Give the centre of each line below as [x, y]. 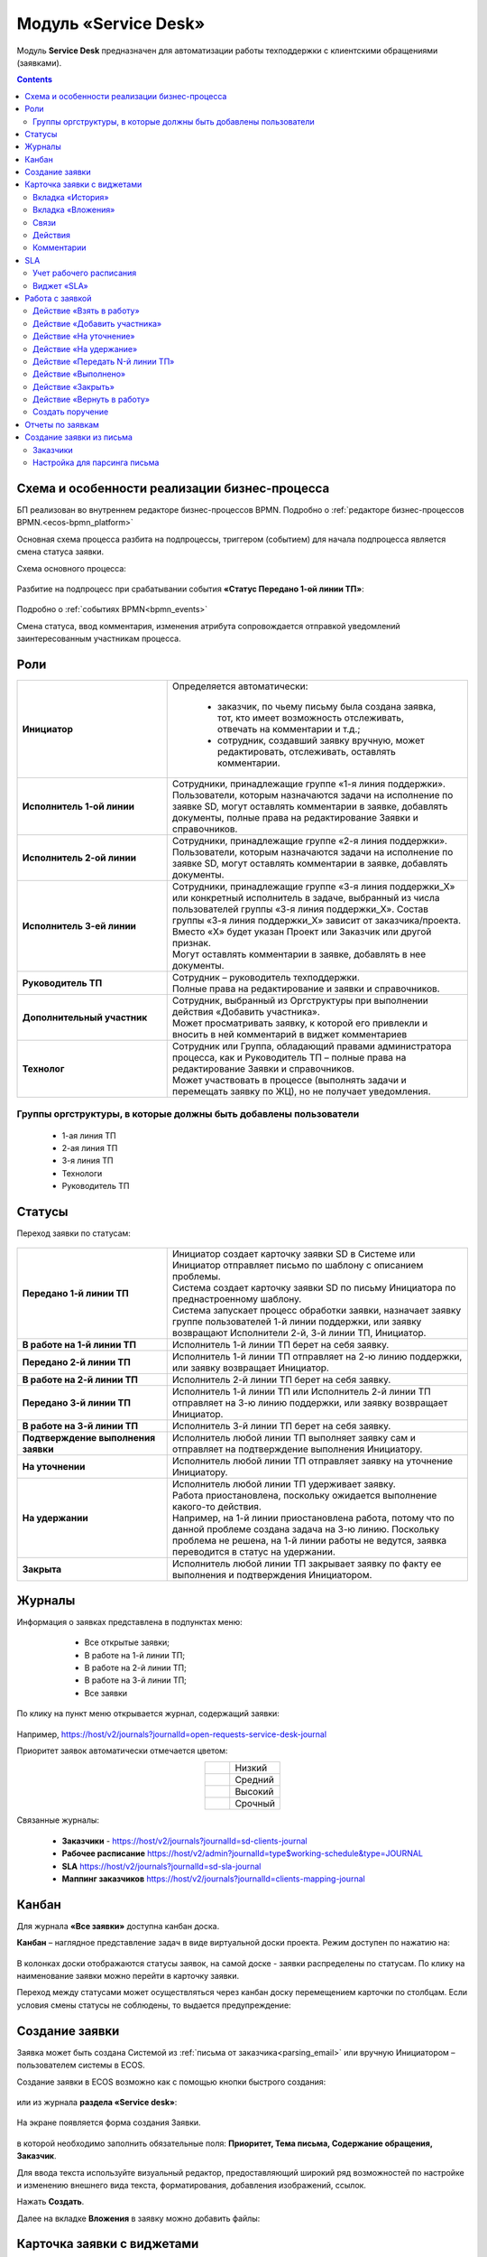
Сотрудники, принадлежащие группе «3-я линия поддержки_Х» [313, 887]
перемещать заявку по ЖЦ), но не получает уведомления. [302, 1091]
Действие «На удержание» [85, 348]
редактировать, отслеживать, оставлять [306, 751]
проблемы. [196, 1277]
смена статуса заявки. [60, 552]
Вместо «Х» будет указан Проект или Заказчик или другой [302, 932]
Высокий [254, 1792]
